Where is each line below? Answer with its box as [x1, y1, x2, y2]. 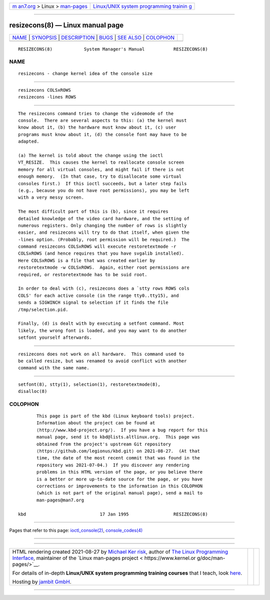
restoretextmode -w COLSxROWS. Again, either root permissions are [18, 265, 189, 270]
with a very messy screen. [18, 195, 84, 200]
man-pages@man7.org [36, 497, 84, 503]
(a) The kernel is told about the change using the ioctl [18, 153, 163, 158]
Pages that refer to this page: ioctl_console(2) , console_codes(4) [9, 527, 143, 533]
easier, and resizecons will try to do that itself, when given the [18, 230, 189, 235]
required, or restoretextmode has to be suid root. [18, 272, 147, 277]
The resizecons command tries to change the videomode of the [18, 111, 174, 116]
